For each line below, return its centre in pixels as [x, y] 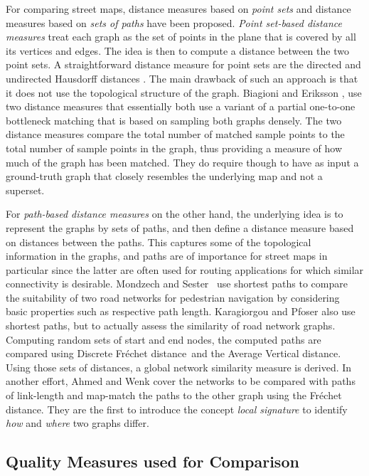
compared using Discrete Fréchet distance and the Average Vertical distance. [173, 353]
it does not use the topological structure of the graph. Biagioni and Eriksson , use [184, 92]
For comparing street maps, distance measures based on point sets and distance [178, 9]
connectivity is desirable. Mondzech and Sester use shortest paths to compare [177, 284]
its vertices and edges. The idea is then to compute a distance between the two [177, 50]
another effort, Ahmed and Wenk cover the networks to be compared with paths [181, 381]
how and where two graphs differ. [77, 423]
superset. [25, 190]
